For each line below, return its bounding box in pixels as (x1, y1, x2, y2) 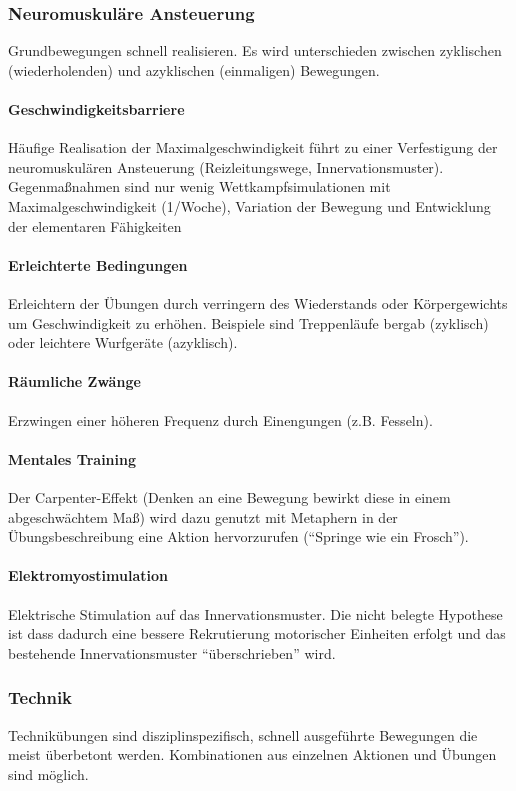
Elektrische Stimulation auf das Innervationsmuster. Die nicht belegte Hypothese (8, 603, 503, 624)
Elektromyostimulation (8, 565, 168, 586)
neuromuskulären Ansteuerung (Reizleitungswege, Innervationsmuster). (8, 156, 444, 177)
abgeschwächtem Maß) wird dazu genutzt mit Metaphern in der (8, 506, 398, 527)
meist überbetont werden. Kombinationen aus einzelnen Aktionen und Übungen (8, 744, 497, 765)
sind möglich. (8, 763, 89, 784)
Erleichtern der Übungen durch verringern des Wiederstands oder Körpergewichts (8, 292, 508, 313)
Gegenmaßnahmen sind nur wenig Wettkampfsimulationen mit (8, 176, 391, 197)
